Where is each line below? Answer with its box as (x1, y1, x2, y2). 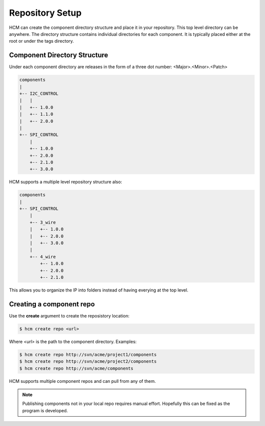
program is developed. (22, 407, 68, 413)
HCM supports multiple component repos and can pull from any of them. (9, 378, 156, 384)
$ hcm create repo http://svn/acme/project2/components (19, 359, 157, 364)
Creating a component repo (9, 300, 95, 308)
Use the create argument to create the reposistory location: (9, 313, 130, 319)
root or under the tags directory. (9, 38, 74, 44)
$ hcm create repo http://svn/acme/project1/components (19, 351, 157, 357)
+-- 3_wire (29, 219, 56, 225)
